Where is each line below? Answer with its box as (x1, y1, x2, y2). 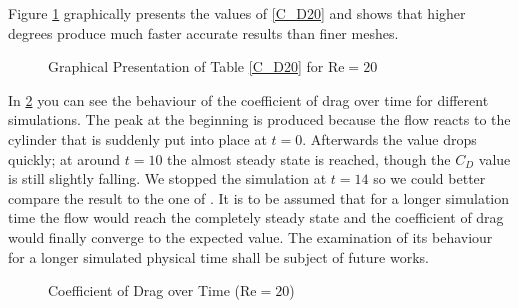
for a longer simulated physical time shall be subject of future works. (8, 246, 429, 267)
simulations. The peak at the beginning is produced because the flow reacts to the (8, 109, 511, 130)
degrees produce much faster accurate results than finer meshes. (8, 22, 399, 43)
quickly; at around (8, 148, 121, 169)
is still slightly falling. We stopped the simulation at (8, 168, 327, 189)
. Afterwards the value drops (302, 128, 477, 149)
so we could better (373, 168, 486, 189)
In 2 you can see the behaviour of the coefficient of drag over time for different (8, 89, 489, 110)
